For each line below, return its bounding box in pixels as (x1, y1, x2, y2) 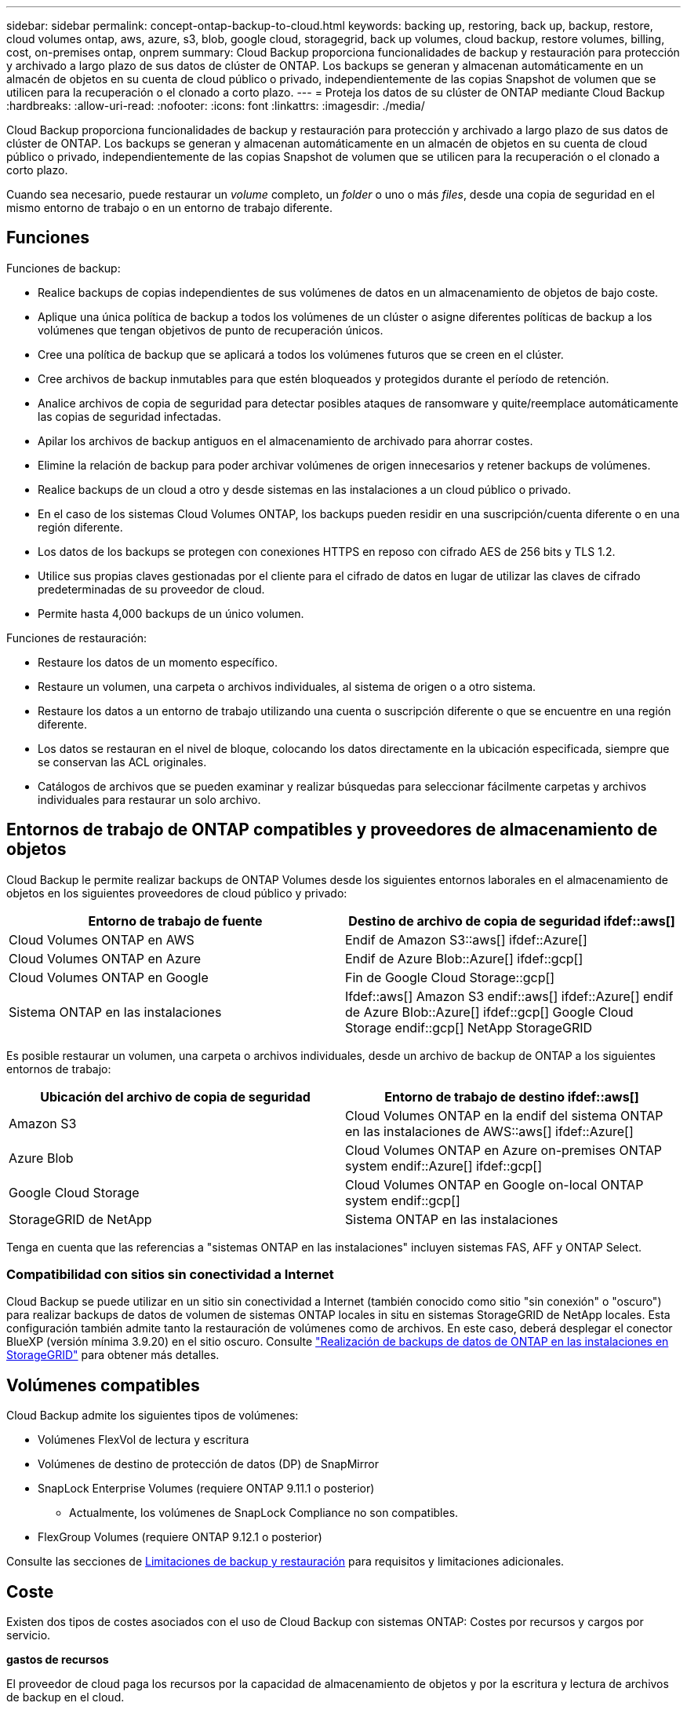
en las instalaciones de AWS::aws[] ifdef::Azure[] (345, 1123, 634, 1139)
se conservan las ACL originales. (38, 755, 207, 769)
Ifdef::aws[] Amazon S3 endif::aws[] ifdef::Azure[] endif (345, 988, 674, 1004)
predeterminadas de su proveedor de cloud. (38, 582, 265, 596)
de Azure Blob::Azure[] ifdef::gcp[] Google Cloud (345, 1003, 634, 1020)
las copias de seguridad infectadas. (38, 409, 221, 423)
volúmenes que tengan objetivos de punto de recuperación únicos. (38, 323, 383, 337)
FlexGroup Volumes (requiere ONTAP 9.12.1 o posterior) (38, 1530, 322, 1544)
